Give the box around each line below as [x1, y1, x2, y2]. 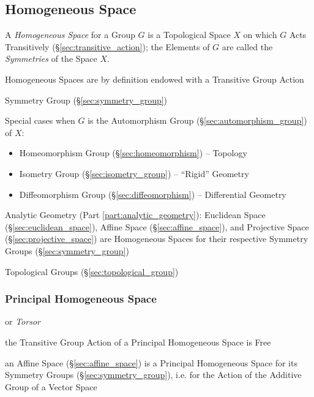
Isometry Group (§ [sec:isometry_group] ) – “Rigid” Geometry [19, 167, 249, 180]
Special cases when [5, 114, 75, 127]
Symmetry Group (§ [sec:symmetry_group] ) [5, 93, 168, 106]
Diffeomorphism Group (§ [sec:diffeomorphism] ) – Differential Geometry [19, 187, 286, 200]
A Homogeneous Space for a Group [5, 28, 135, 41]
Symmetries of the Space [5, 52, 97, 65]
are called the [222, 40, 273, 53]
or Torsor [5, 315, 40, 328]
